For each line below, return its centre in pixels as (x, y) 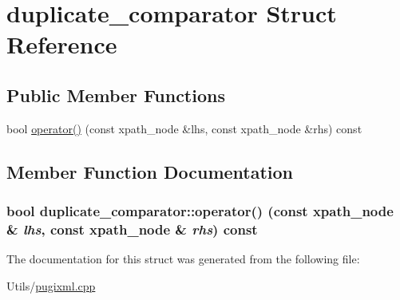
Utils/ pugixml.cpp (51, 285)
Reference (62, 44)
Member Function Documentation (150, 171)
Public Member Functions (116, 95)
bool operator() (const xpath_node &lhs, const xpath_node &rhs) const (184, 128)
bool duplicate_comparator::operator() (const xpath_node (200, 211)
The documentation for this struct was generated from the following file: (183, 259)
